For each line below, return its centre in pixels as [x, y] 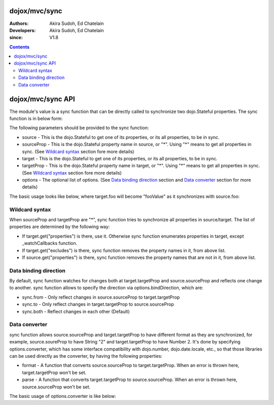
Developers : [23, 30]
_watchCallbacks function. [50, 243]
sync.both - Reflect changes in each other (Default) [76, 311]
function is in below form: [36, 118]
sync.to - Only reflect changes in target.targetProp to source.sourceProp [98, 304]
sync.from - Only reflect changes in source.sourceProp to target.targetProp [101, 297]
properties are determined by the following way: [60, 227]
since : [16, 38]
